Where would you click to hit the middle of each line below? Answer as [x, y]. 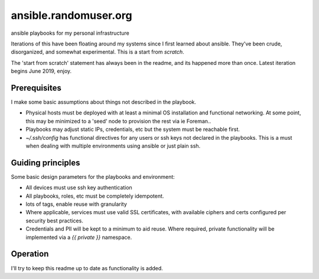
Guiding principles [45, 163]
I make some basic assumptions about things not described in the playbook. [104, 102]
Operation [30, 254]
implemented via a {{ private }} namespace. [79, 237]
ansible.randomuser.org [71, 15]
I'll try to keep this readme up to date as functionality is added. [87, 268]
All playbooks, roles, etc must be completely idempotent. [95, 196]
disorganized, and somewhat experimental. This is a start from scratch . [97, 52]
